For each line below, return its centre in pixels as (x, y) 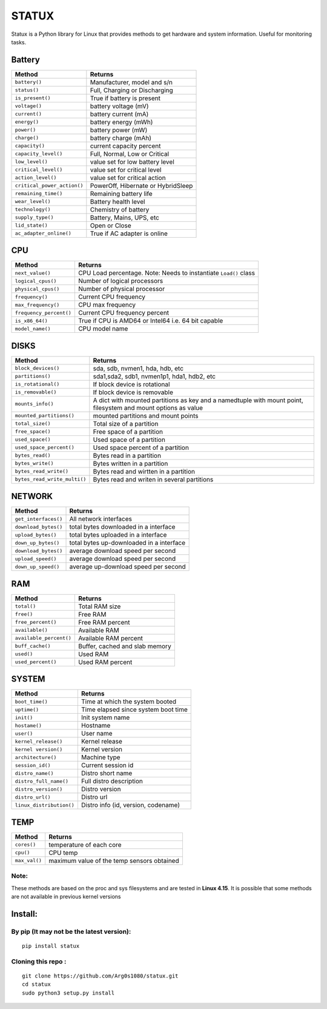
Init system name (105, 717)
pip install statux (51, 946)
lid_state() (31, 225)
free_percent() (36, 622)
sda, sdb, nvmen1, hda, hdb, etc (138, 368)
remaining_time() (39, 194)
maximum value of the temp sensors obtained (114, 860)
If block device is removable (133, 392)
